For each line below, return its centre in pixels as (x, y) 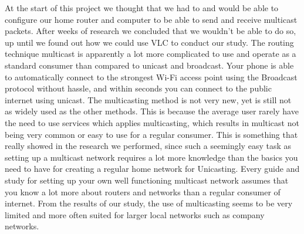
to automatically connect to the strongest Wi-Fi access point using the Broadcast (151, 77)
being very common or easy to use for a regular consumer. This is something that (151, 134)
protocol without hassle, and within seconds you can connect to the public (138, 88)
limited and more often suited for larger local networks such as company (135, 214)
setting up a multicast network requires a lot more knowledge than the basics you (151, 157)
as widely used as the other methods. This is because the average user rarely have (152, 111)
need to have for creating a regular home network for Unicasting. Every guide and (152, 169)
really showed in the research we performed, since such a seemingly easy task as (148, 146)
